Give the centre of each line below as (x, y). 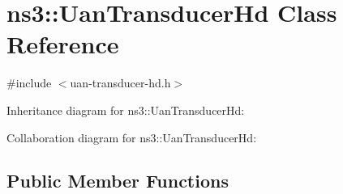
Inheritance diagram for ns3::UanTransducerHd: (126, 110)
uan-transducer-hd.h (120, 83)
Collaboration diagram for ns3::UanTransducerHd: (132, 137)
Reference (63, 44)
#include (29, 83)
